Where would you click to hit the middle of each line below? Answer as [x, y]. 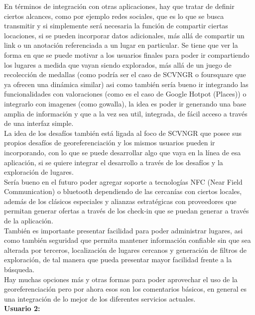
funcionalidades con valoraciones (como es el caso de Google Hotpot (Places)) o [125, 94]
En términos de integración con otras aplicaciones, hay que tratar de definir [119, 6]
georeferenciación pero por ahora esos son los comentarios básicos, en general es [125, 289]
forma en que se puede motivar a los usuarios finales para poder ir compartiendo [127, 54]
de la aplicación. [29, 221]
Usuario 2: [22, 308]
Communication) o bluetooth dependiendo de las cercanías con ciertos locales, [123, 191]
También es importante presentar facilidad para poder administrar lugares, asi [124, 230]
